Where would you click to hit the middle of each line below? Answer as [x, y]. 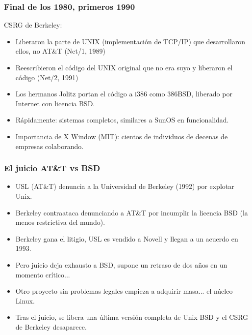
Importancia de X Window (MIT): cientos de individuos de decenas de [122, 136]
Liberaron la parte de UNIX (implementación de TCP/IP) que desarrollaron [130, 41]
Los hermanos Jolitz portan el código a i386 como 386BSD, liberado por [124, 94]
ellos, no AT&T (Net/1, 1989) [61, 51]
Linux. [25, 300]
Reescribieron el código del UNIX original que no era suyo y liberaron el [124, 67]
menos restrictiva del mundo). [60, 222]
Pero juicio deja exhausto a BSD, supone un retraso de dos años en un [121, 264]
